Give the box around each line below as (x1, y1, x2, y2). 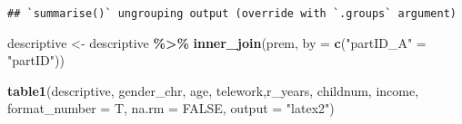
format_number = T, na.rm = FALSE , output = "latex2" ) (7, 99, 335, 118)
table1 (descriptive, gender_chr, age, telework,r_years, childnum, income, (7, 81, 419, 100)
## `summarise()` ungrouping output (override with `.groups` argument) (7, 7, 457, 20)
